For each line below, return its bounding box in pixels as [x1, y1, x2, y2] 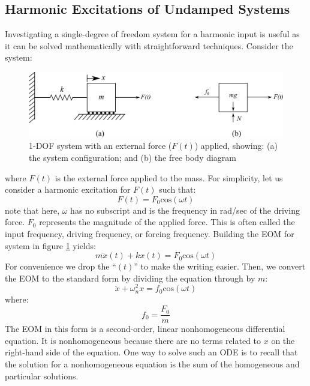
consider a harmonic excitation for [5, 183, 131, 196]
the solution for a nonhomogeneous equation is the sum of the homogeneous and [5, 357, 300, 370]
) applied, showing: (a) [194, 139, 278, 152]
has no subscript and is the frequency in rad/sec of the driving [70, 204, 300, 216]
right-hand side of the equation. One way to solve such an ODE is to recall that [5, 346, 298, 358]
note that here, [5, 204, 60, 216]
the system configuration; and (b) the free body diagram [29, 151, 237, 164]
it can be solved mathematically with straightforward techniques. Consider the [5, 39, 293, 52]
